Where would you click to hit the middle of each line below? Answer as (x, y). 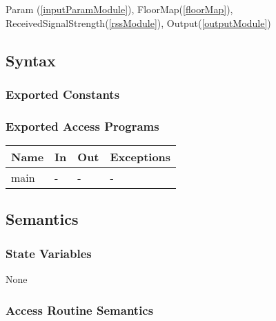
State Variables (49, 253)
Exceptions (140, 157)
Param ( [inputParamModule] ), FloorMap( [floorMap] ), (119, 9)
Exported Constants (63, 94)
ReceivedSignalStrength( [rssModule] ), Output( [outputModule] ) (138, 22)
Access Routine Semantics (80, 310)
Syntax (31, 60)
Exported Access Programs (82, 126)
